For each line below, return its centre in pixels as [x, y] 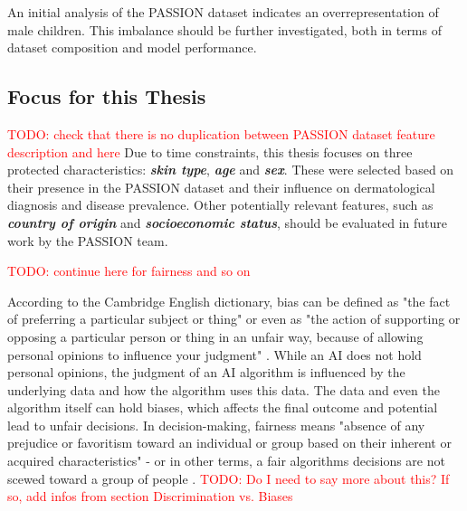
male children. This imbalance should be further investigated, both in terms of [224, 29]
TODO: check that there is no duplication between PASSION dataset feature [221, 133]
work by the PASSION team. [88, 240]
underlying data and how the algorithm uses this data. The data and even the [224, 389]
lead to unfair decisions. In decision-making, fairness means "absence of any [216, 425]
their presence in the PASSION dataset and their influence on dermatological [221, 187]
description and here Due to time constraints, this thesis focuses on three [210, 151]
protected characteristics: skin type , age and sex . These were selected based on [231, 170]
